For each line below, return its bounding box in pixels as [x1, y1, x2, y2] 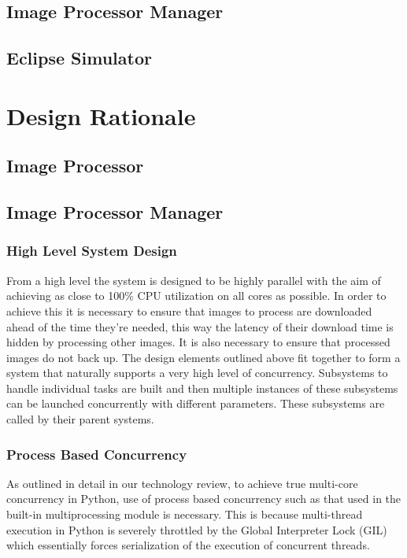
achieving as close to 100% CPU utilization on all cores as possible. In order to [6, 287, 387, 304]
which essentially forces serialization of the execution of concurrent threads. [6, 537, 370, 553]
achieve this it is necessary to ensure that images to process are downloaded [6, 302, 372, 319]
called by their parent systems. [6, 411, 154, 427]
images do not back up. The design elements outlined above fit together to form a [6, 349, 401, 365]
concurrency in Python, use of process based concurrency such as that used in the [6, 490, 401, 507]
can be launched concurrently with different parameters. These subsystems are [6, 395, 385, 412]
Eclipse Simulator [6, 46, 152, 70]
